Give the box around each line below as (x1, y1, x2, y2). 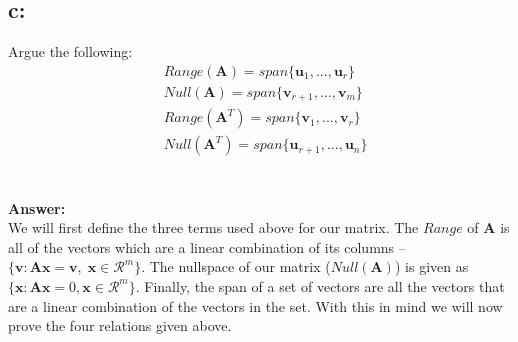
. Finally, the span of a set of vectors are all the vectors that (135, 275, 505, 296)
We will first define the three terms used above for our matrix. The (8, 217, 419, 238)
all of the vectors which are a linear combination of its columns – (8, 236, 406, 257)
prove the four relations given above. (8, 315, 232, 336)
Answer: (8, 197, 66, 218)
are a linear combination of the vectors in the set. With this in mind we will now (8, 295, 503, 316)
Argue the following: (8, 41, 133, 62)
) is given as (394, 256, 469, 277)
